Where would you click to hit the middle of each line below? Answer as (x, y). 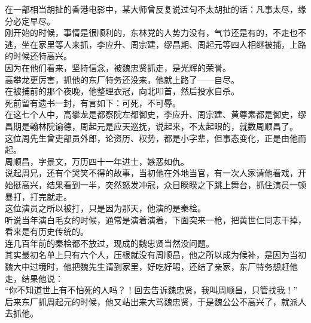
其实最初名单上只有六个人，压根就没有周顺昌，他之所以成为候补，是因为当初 (155, 255)
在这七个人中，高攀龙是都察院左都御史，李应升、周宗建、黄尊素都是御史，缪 (155, 114)
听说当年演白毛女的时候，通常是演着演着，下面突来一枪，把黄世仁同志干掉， (155, 219)
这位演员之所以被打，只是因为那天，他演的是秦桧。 (105, 208)
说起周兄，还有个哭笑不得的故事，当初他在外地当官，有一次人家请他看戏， (151, 173)
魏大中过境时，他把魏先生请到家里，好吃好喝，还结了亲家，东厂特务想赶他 (151, 267)
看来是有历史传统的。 (47, 231)
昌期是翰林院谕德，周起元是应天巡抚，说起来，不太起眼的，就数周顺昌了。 (151, 126)
